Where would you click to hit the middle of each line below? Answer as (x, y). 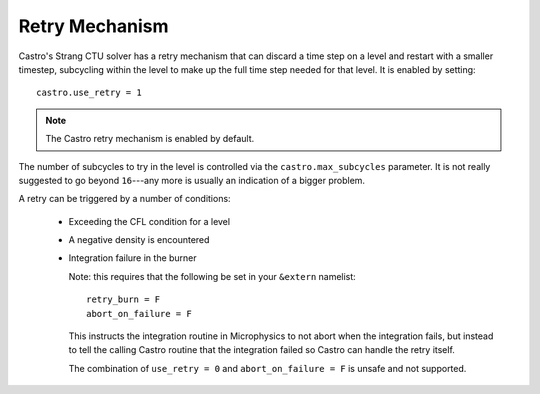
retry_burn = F (123, 299)
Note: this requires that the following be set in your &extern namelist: (212, 276)
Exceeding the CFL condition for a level (149, 221)
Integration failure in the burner (132, 258)
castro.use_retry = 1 (89, 93)
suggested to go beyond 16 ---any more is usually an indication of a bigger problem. (191, 180)
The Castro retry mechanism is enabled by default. (150, 139)
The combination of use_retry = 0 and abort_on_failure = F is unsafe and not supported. (267, 368)
